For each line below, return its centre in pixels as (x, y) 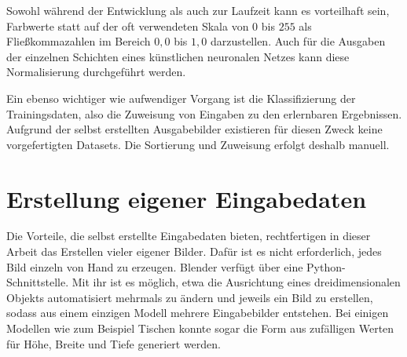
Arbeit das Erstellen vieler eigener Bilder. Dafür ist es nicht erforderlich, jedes (194, 251)
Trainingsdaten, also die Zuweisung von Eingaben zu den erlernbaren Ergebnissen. (204, 113)
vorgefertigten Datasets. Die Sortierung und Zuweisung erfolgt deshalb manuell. (198, 144)
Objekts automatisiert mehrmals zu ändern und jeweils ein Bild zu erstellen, (190, 297)
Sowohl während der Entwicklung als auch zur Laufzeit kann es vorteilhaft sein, (198, 10)
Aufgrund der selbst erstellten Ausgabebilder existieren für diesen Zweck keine (194, 129)
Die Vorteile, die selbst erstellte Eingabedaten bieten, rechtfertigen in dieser (189, 236)
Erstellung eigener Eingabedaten (187, 198)
